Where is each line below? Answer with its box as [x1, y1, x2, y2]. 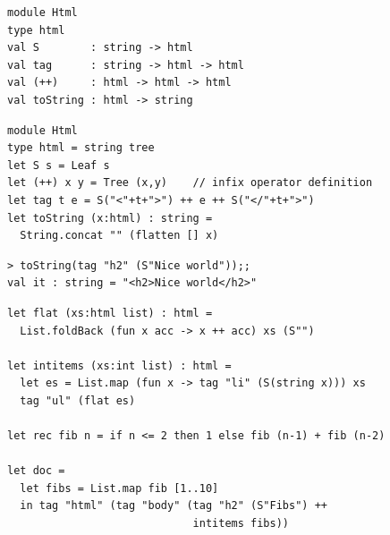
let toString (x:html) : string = [7, 211, 213, 225]
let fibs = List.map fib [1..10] [20, 481, 219, 495]
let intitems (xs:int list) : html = [7, 359, 232, 372]
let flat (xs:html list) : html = [7, 306, 213, 319]
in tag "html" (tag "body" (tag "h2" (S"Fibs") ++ [20, 499, 327, 513]
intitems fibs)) [192, 517, 289, 531]
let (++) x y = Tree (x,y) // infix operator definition [7, 176, 373, 190]
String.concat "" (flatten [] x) [20, 229, 219, 242]
